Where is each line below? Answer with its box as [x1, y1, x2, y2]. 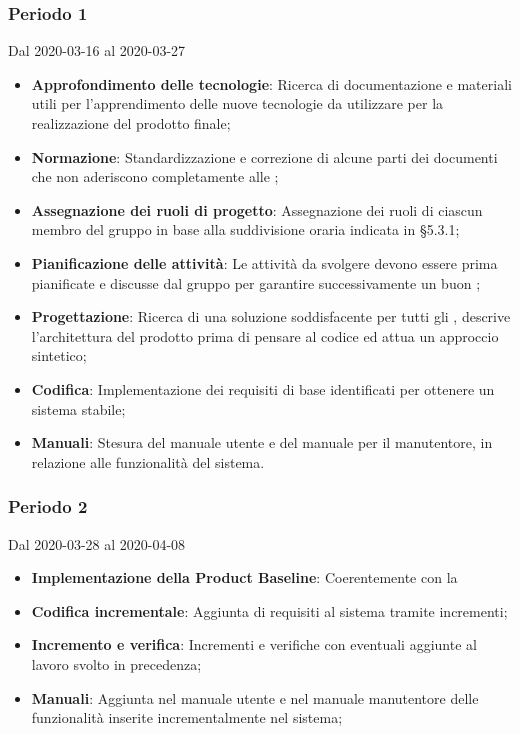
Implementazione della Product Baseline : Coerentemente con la [31, 567, 458, 588]
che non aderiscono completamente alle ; [31, 166, 279, 187]
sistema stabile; [31, 398, 126, 419]
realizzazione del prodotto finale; [31, 113, 231, 133]
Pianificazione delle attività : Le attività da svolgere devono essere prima [31, 252, 498, 273]
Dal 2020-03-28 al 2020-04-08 [8, 533, 186, 554]
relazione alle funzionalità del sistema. [31, 451, 265, 472]
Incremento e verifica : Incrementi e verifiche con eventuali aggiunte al [31, 634, 477, 655]
